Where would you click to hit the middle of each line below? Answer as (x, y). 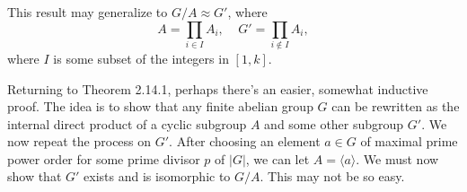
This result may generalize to (88, 12)
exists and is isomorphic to (157, 176)
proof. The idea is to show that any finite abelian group (160, 106)
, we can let (278, 158)
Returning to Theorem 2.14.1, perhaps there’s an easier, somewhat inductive (218, 88)
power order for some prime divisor (104, 158)
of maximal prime (409, 141)
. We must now (397, 158)
